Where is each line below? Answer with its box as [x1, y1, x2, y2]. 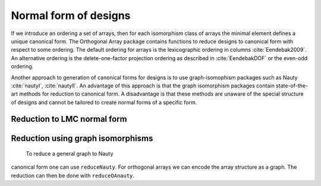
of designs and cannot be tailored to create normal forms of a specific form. [11, 99, 197, 106]
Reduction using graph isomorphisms [11, 133, 153, 143]
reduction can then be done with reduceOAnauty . [11, 172, 135, 179]
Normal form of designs [11, 9, 131, 22]
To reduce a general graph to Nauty [26, 150, 114, 157]
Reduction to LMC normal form [11, 114, 127, 124]
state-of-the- [275, 82, 309, 89]
